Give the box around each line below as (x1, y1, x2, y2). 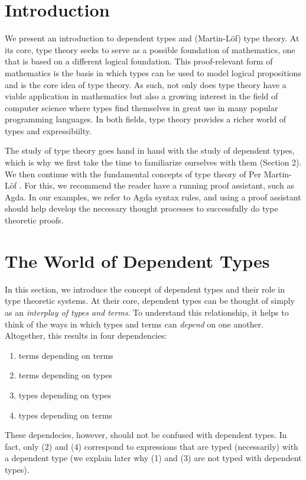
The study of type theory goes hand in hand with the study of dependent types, (5, 144, 295, 157)
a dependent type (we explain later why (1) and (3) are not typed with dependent (5, 452, 302, 464)
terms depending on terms (18, 349, 113, 361)
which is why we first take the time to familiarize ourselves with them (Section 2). (5, 156, 302, 168)
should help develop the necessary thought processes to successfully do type (5, 202, 278, 215)
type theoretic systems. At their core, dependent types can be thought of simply (5, 294, 295, 307)
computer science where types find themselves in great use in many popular (5, 101, 278, 113)
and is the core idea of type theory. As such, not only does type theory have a (5, 78, 287, 90)
